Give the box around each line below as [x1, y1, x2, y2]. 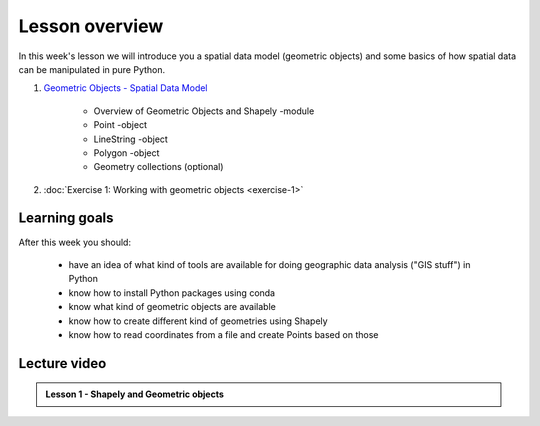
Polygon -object [93, 146, 160, 159]
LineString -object [93, 133, 169, 145]
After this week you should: [18, 236, 132, 248]
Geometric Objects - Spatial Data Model [43, 82, 209, 94]
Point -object [93, 119, 147, 131]
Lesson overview [18, 15, 164, 37]
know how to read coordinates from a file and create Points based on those [68, 328, 379, 340]
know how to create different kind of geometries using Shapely [68, 315, 329, 327]
